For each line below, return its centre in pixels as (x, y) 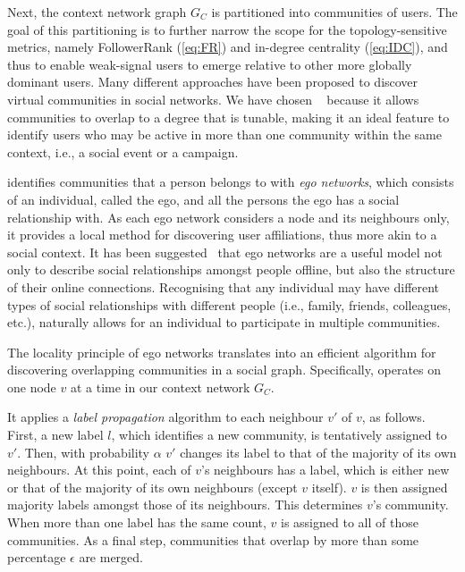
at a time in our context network (160, 387)
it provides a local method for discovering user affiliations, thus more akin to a (222, 235)
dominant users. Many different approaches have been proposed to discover (213, 82)
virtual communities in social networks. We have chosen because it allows (213, 99)
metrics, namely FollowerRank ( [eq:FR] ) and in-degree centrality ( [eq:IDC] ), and (228, 47)
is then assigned (404, 487)
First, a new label (55, 435)
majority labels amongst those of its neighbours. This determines (185, 505)
